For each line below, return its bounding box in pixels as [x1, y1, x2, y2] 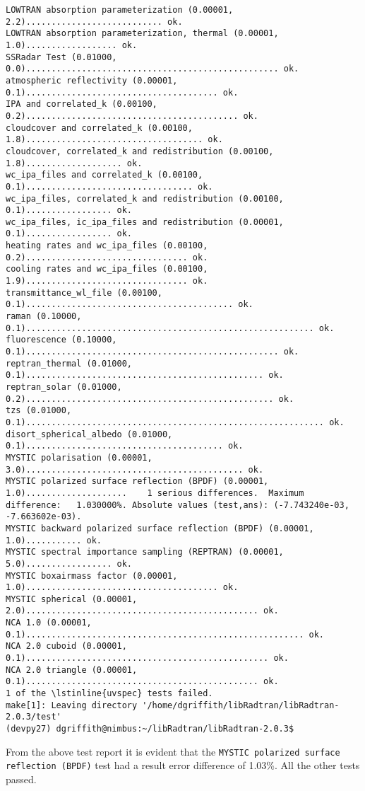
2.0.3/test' [6, 712, 61, 722]
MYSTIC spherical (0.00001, [6, 594, 138, 604]
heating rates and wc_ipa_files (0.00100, [6, 241, 208, 251]
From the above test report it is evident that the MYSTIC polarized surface [6, 744, 340, 758]
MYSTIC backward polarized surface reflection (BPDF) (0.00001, [6, 523, 314, 533]
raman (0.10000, [6, 311, 82, 322]
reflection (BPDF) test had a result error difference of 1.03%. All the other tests [6, 758, 360, 773]
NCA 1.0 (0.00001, [6, 618, 92, 628]
